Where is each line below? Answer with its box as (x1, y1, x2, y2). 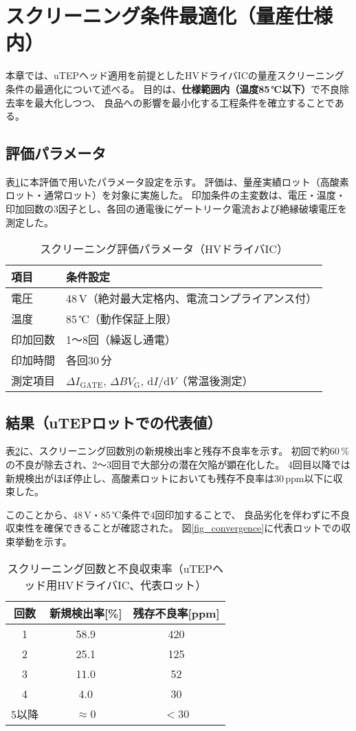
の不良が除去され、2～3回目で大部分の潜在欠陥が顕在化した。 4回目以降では (5, 457, 351, 472)
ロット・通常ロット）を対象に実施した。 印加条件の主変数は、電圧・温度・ (5, 188, 346, 202)
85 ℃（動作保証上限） (66, 311, 177, 327)
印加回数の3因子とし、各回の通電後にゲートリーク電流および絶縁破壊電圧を (5, 201, 347, 216)
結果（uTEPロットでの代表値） (5, 411, 222, 433)
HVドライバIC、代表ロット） (57, 576, 207, 593)
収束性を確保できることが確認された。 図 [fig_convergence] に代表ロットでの (5, 521, 342, 535)
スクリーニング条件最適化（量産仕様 (5, 1, 333, 30)
